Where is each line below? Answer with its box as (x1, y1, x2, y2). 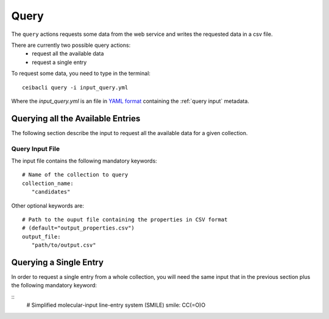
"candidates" (31, 189, 71, 195)
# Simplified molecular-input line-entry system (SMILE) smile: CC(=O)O (26, 301, 206, 309)
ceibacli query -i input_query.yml (22, 84, 129, 91)
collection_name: (22, 180, 74, 187)
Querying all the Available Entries (11, 113, 141, 124)
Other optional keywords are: (11, 202, 85, 209)
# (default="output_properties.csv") (22, 225, 135, 231)
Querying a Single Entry (11, 257, 104, 267)
